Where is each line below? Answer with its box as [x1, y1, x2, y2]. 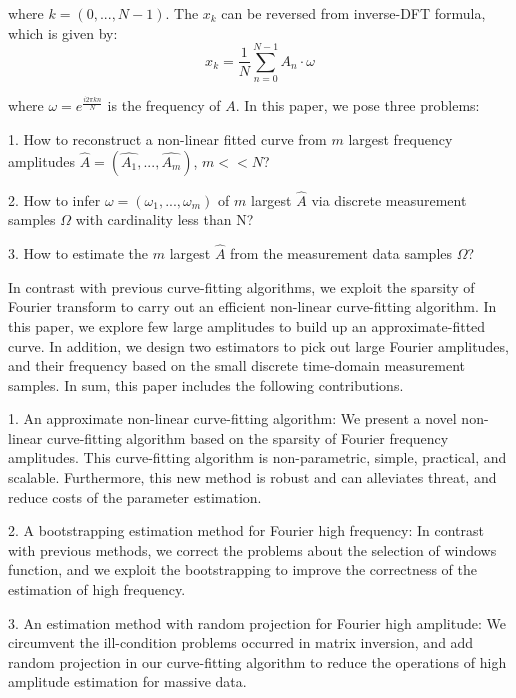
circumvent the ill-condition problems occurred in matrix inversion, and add [8, 632, 474, 653]
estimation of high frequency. [8, 579, 186, 600]
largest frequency [348, 128, 453, 149]
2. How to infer [8, 189, 101, 210]
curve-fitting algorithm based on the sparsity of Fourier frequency [46, 427, 449, 448]
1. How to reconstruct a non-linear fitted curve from [8, 128, 327, 149]
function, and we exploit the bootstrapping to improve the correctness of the [8, 559, 478, 580]
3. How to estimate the [8, 243, 149, 264]
